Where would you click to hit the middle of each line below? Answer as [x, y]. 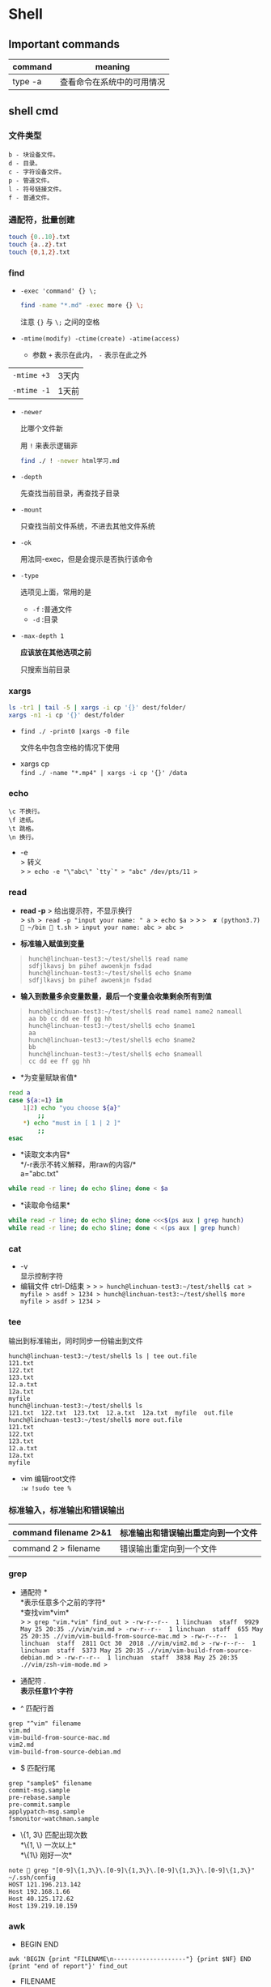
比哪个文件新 [41, 428]
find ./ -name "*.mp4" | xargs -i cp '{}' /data [104, 773]
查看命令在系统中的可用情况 [112, 82]
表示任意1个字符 [47, 1691]
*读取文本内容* [45, 1154]
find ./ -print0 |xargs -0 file [74, 731]
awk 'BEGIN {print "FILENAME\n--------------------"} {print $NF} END [130, 1959]
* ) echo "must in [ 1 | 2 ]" [72, 1123]
